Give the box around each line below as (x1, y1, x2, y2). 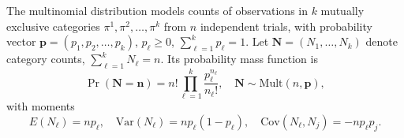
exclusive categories (6, 17, 100, 34)
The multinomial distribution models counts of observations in (6, 2, 308, 18)
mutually (320, 2, 365, 18)
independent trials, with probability (200, 17, 372, 34)
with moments (6, 98, 75, 114)
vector (6, 33, 36, 50)
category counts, (6, 50, 85, 67)
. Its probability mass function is (160, 50, 318, 67)
